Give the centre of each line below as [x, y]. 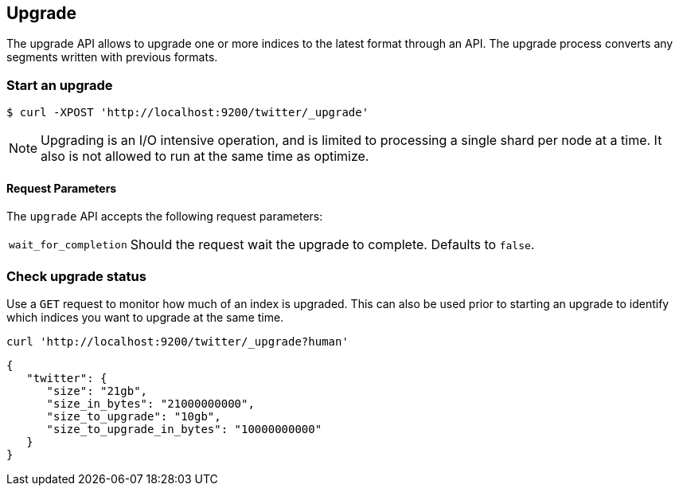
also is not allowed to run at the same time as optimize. [205, 156]
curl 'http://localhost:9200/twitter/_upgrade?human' [178, 342]
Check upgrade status [76, 276]
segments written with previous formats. [112, 57]
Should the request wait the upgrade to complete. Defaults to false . [332, 245]
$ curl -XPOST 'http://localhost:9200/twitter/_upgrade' [188, 113]
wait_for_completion [68, 244]
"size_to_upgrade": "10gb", [134, 417]
